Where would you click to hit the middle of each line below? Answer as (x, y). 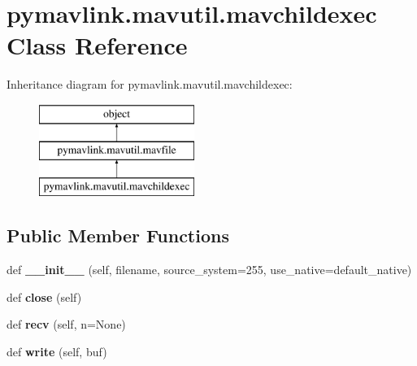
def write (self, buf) (57, 351)
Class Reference (97, 45)
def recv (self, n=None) (66, 324)
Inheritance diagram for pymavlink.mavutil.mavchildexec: (150, 84)
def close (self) (44, 296)
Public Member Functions (118, 235)
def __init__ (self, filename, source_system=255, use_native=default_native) (209, 270)
